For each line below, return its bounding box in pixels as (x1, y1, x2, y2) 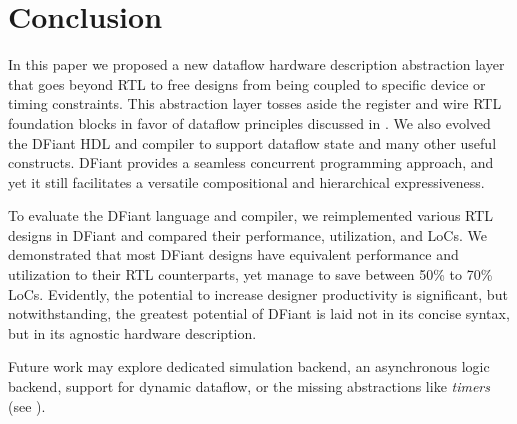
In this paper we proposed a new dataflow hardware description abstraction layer (8, 54, 505, 75)
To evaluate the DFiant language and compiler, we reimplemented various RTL (8, 205, 494, 226)
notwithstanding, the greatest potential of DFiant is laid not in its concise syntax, (8, 303, 510, 324)
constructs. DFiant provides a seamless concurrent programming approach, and (8, 152, 494, 173)
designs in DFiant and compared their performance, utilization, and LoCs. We (8, 224, 487, 245)
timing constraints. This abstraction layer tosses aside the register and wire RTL (8, 93, 502, 114)
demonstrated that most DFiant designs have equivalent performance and (8, 244, 459, 265)
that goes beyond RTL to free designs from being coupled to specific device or (8, 73, 486, 94)
